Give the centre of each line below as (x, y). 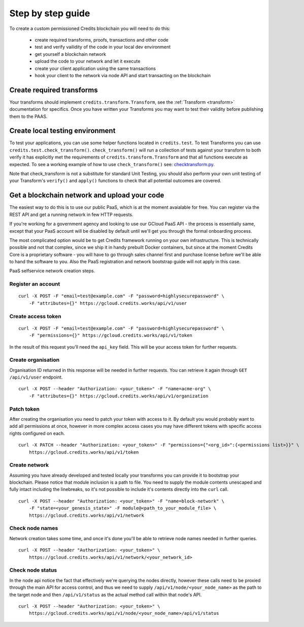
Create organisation (35, 360)
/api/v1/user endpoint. (36, 377)
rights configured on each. (37, 433)
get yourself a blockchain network (71, 54)
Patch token (25, 409)
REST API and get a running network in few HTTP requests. (72, 214)
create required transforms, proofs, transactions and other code (102, 40)
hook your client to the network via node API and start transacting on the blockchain (123, 75)
